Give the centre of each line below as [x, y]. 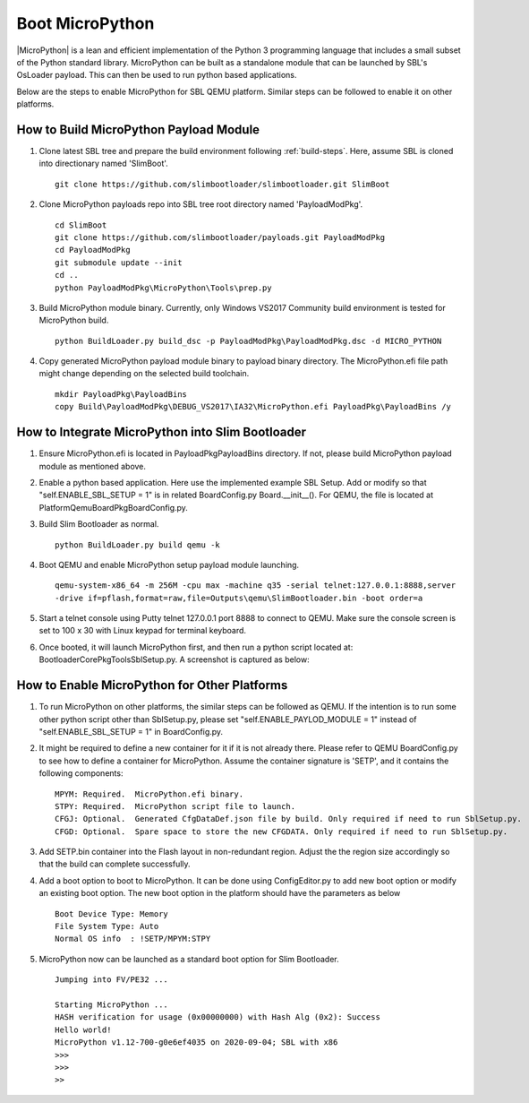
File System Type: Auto [107, 926]
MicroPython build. [74, 320]
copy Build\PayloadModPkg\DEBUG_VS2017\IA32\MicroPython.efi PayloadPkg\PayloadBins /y [253, 407]
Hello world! [83, 1030]
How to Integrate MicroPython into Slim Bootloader [162, 432]
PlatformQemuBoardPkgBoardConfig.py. [113, 507]
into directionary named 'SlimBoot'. [104, 164]
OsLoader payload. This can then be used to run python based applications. [157, 75]
